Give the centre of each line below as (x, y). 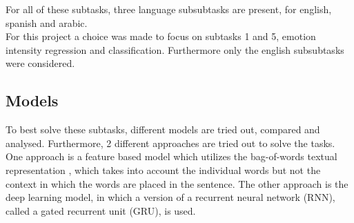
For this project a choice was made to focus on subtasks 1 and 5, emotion (161, 36)
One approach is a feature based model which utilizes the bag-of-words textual (171, 156)
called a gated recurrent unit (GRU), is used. (101, 210)
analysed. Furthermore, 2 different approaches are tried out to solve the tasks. (170, 143)
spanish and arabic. (47, 22)
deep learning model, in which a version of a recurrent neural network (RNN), (170, 197)
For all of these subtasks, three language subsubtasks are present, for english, (169, 9)
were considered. (40, 63)
